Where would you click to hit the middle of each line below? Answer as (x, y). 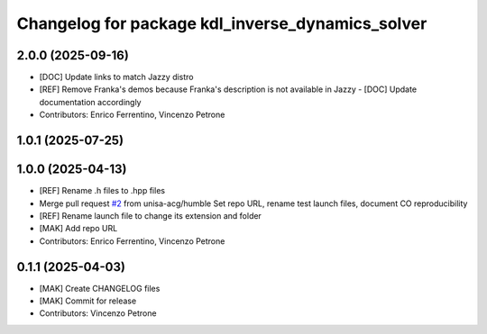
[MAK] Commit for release (88, 301)
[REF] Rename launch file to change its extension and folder (150, 215)
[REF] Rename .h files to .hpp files (102, 191)
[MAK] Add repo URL (78, 229)
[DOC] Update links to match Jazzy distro (116, 77)
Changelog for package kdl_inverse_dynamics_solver (222, 23)
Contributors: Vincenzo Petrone (98, 313)
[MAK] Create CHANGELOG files (100, 288)
